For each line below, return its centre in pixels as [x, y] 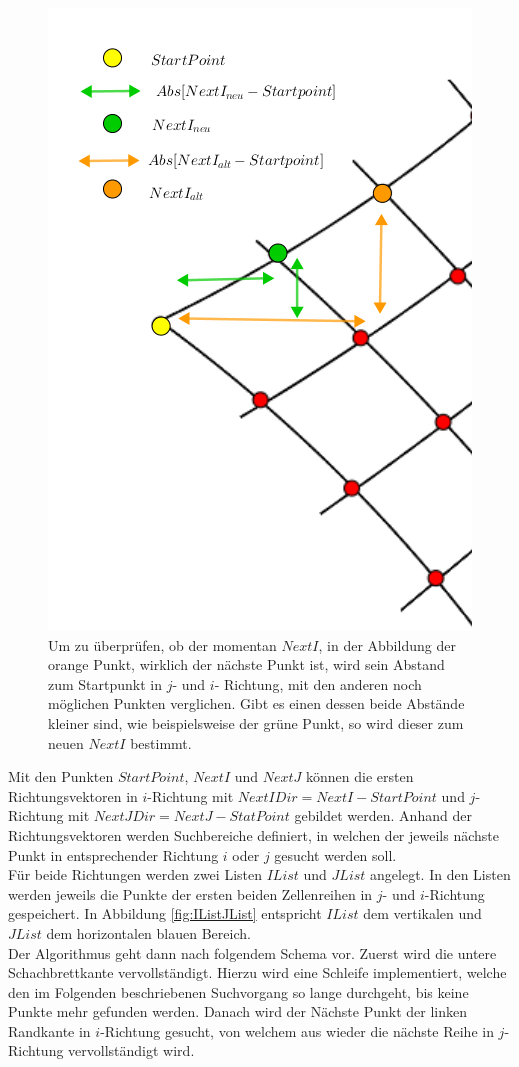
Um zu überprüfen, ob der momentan [162, 644]
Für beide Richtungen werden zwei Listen [135, 874]
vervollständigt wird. [131, 1050]
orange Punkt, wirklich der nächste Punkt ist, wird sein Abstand [246, 664]
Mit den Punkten [61, 776]
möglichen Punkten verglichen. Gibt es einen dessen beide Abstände [256, 703]
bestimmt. [161, 742]
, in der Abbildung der [387, 644]
